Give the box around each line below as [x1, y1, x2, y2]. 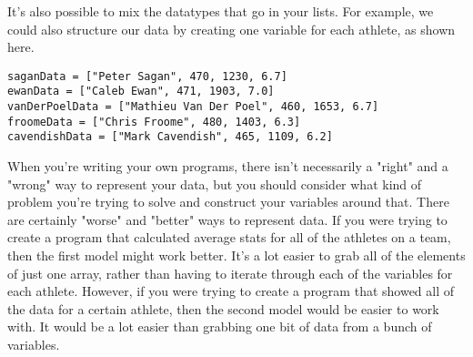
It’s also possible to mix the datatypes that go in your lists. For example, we [7, 2, 434, 20]
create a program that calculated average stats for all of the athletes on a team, [7, 228, 451, 247]
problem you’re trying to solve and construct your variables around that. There [7, 192, 449, 211]
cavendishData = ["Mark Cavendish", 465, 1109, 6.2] [7, 130, 333, 144]
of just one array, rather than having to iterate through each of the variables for [7, 263, 453, 282]
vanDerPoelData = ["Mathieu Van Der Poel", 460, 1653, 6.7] [7, 100, 379, 114]
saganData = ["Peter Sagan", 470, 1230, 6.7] [7, 69, 287, 83]
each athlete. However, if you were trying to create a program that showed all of [7, 281, 455, 301]
